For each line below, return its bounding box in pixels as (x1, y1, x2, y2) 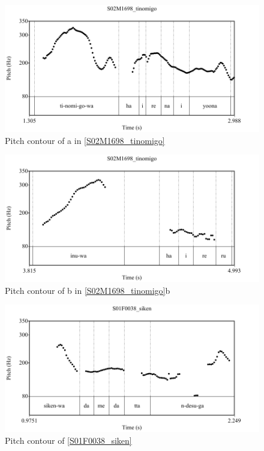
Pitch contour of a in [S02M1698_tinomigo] (5, 134, 165, 146)
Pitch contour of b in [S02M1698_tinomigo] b (5, 284, 170, 296)
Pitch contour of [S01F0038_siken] (5, 434, 132, 446)
